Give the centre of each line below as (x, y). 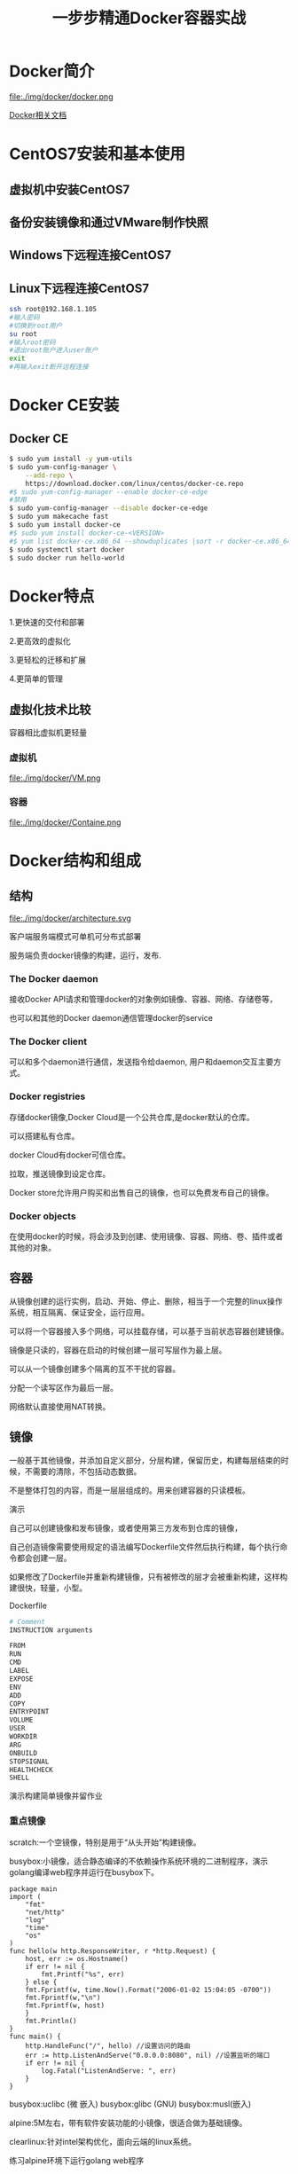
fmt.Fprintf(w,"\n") (63, 1997)
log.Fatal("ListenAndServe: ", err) (109, 2071)
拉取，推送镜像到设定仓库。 (60, 1173)
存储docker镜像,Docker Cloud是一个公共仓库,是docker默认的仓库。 (132, 1117)
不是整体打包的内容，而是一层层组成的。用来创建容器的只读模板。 (129, 1490)
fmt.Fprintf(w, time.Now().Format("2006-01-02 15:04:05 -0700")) (149, 1990)
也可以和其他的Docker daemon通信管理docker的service (111, 1018)
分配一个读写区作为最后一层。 (63, 1387)
